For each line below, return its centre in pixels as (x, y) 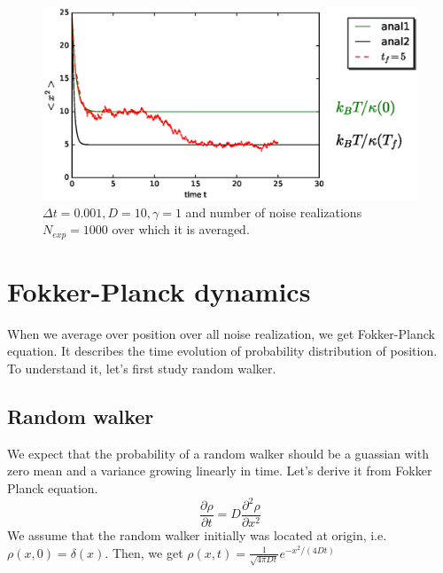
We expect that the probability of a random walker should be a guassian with (218, 453)
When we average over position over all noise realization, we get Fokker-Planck (221, 333)
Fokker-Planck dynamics (159, 290)
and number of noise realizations (274, 212)
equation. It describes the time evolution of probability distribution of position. (222, 351)
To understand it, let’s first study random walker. (142, 368)
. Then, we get (144, 552)
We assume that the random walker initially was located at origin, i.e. (197, 535)
